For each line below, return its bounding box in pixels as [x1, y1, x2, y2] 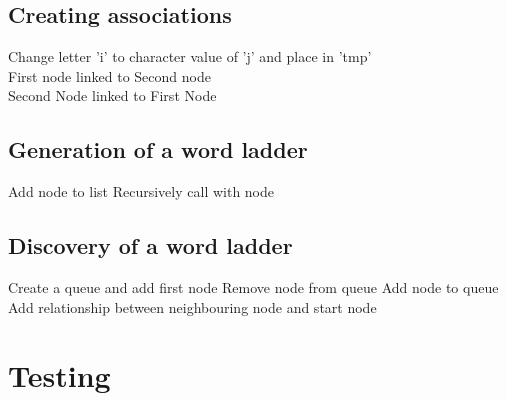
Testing [8, 355, 111, 396]
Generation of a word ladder [8, 134, 308, 165]
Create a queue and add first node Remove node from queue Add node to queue [8, 276, 499, 297]
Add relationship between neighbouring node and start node [8, 296, 377, 317]
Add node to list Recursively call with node [8, 181, 275, 202]
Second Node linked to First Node [8, 85, 217, 106]
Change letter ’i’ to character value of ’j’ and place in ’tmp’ [8, 46, 372, 67]
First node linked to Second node [8, 65, 211, 86]
